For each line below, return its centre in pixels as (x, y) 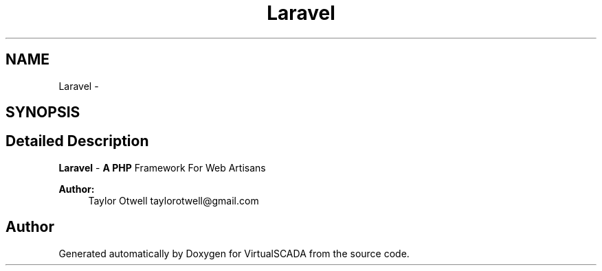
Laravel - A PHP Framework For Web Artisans (162, 167)
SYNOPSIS (43, 113)
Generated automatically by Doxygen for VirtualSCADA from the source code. (234, 253)
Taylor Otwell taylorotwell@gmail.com (174, 200)
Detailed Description (77, 141)
